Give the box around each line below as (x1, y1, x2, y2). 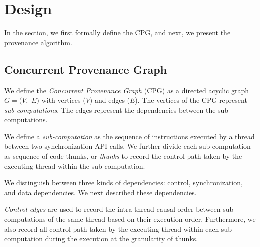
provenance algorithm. (4, 37, 72, 47)
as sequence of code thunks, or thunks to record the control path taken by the (4, 151, 242, 161)
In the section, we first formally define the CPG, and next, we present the (4, 27, 231, 38)
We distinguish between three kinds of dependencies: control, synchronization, (4, 177, 243, 188)
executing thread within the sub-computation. (4, 160, 145, 171)
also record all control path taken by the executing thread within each (4, 223, 219, 234)
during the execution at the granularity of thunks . (45, 233, 198, 244)
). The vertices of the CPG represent (135, 95, 247, 105)
